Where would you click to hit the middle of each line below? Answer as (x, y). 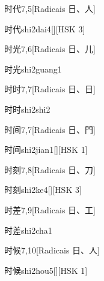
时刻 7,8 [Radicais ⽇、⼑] (50, 169)
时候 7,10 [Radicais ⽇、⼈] (52, 250)
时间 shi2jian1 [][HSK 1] (46, 149)
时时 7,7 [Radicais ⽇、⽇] (50, 89)
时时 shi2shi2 (27, 109)
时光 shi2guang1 (33, 69)
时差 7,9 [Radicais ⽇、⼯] (50, 209)
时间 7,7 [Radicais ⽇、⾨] (50, 129)
